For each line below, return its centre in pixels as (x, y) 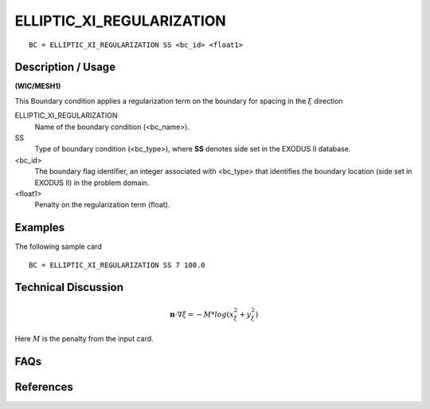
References (44, 387)
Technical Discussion (69, 287)
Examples (40, 228)
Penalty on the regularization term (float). (102, 205)
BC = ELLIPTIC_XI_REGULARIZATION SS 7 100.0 (117, 265)
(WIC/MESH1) (38, 86)
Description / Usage (65, 67)
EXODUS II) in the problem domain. (92, 183)
